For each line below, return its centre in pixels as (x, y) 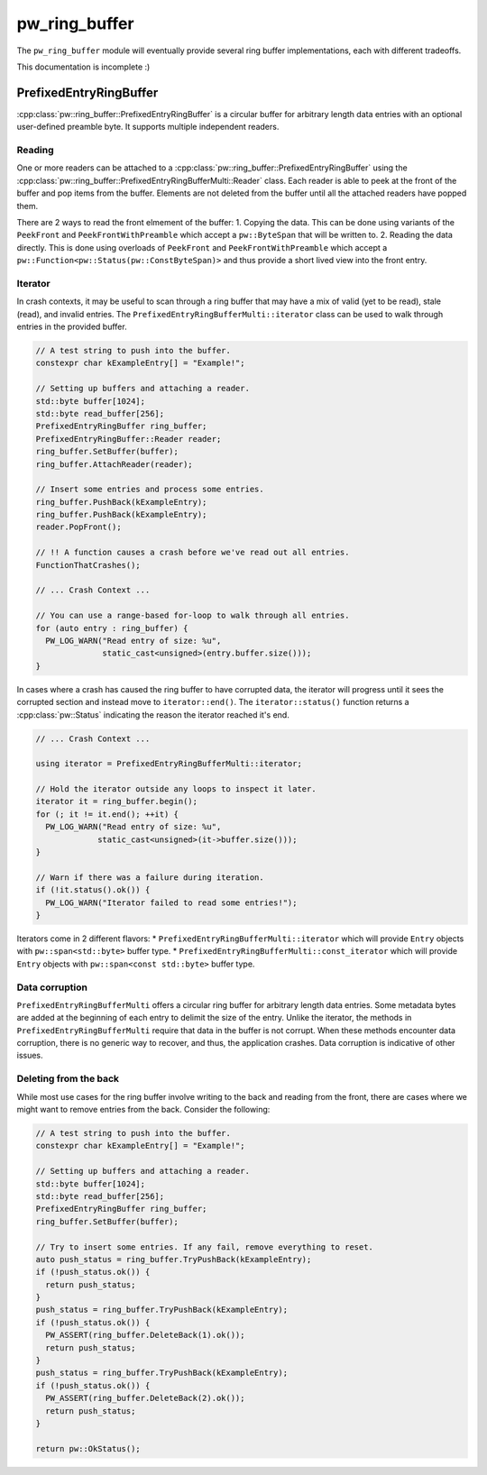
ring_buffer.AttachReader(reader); (114, 464)
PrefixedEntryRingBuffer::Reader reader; (129, 439)
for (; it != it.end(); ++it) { (107, 814)
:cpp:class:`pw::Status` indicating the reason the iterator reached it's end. (153, 715)
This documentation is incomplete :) (83, 67)
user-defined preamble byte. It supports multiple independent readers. (148, 127)
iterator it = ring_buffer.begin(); (117, 802)
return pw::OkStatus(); (88, 1448)
